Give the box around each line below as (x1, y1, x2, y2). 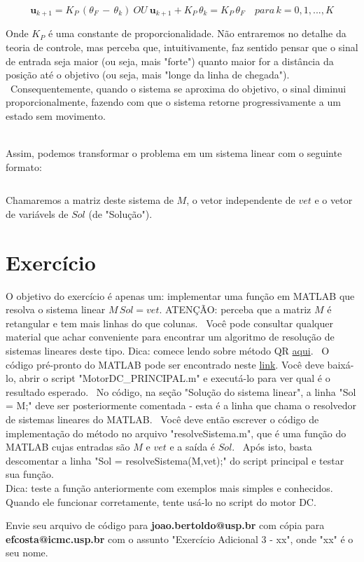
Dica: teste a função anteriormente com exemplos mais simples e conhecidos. (6, 481, 333, 495)
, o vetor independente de (186, 193, 295, 207)
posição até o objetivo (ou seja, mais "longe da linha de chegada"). (6, 67, 290, 82)
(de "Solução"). (88, 206, 153, 221)
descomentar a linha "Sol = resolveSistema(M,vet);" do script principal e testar (6, 453, 344, 467)
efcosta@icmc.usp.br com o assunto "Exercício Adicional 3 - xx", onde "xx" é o (6, 531, 353, 546)
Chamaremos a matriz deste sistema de (6, 193, 174, 207)
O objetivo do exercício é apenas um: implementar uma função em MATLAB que (6, 288, 355, 303)
